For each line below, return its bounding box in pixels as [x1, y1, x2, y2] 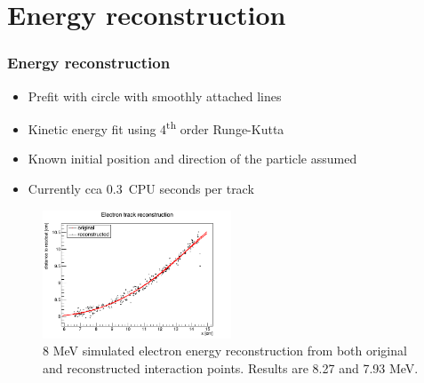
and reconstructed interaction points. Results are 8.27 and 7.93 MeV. [43, 358, 419, 377]
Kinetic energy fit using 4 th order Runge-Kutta [28, 117, 284, 138]
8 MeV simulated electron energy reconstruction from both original [43, 341, 407, 360]
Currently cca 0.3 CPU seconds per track [28, 180, 254, 198]
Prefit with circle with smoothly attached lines [28, 86, 282, 105]
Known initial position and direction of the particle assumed [28, 149, 357, 168]
